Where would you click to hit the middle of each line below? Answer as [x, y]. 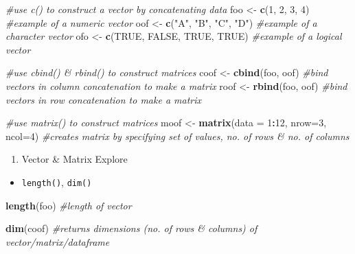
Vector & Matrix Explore [75, 159]
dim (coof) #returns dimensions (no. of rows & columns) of [131, 228]
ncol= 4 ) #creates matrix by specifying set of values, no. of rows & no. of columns [177, 136]
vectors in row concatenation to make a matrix [104, 99]
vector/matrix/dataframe [58, 241]
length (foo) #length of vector [69, 205]
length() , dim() [57, 182]
